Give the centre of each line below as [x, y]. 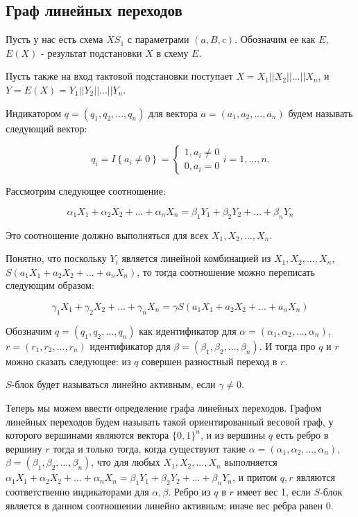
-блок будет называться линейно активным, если [113, 384]
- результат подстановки [92, 52]
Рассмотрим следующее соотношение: [86, 191]
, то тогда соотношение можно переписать [226, 271]
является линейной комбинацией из [196, 258]
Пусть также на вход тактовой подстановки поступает [119, 76]
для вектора [173, 113]
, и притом [255, 477]
